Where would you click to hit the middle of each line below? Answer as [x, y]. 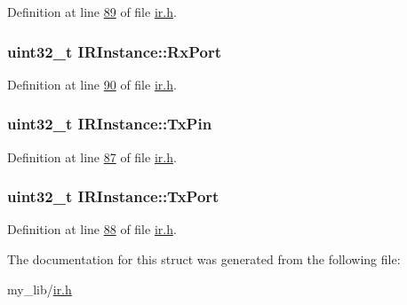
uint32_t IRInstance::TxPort [113, 196]
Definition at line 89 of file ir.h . [92, 12]
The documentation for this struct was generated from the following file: [204, 259]
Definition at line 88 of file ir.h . [92, 229]
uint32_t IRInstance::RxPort [114, 51]
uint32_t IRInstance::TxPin [110, 124]
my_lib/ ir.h [40, 289]
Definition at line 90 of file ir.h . [92, 84]
